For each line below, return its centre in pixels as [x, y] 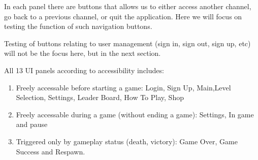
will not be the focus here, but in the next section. [83, 53]
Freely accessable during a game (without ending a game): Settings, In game [135, 114]
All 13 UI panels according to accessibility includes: [84, 70]
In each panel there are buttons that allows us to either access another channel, [128, 6]
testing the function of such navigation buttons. [78, 26]
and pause [32, 124]
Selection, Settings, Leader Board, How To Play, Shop [100, 97]
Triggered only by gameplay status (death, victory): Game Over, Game [127, 141]
